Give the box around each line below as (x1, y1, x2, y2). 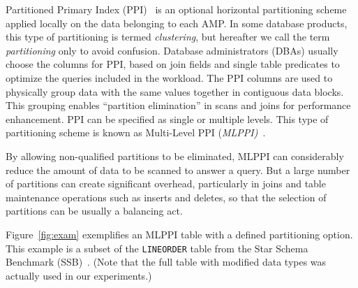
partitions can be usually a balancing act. (6, 203, 183, 218)
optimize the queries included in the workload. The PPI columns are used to (6, 70, 333, 85)
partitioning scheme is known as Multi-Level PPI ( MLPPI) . (6, 125, 266, 140)
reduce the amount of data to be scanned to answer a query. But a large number (6, 162, 350, 177)
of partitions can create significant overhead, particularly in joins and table (6, 176, 326, 191)
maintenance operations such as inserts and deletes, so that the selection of (6, 189, 327, 204)
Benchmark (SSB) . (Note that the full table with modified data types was (6, 254, 327, 269)
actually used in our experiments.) (6, 268, 152, 282)
